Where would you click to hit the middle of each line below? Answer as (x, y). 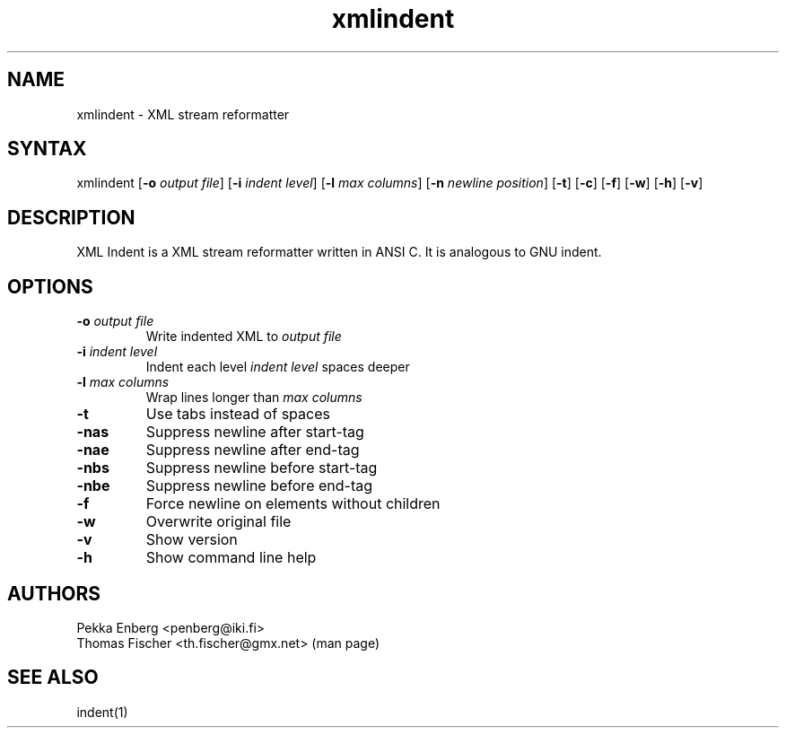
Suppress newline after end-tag (253, 450)
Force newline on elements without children (293, 504)
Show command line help (231, 558)
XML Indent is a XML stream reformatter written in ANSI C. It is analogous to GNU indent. (339, 252)
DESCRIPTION (71, 217)
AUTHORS (54, 593)
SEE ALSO (53, 678)
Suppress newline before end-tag (259, 486)
